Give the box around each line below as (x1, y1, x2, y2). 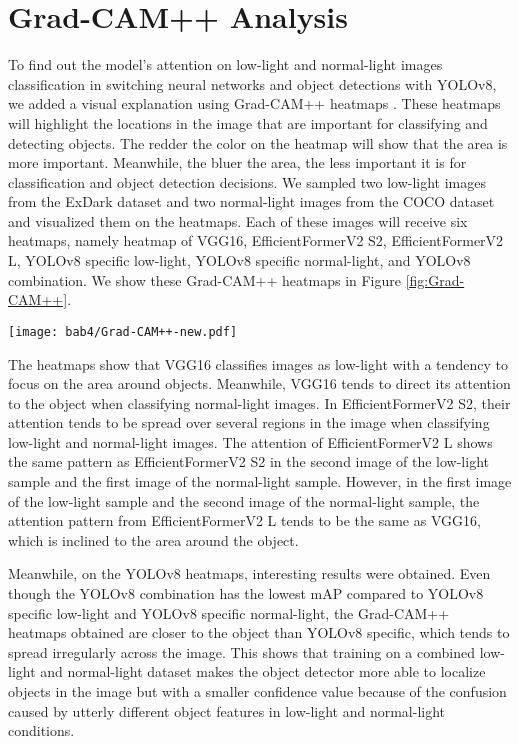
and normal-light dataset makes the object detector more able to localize (40, 661, 486, 682)
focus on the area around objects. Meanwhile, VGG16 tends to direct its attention (8, 373, 511, 394)
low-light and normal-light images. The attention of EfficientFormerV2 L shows (8, 431, 493, 452)
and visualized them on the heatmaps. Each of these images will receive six (8, 210, 468, 231)
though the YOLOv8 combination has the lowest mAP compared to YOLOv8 (8, 583, 484, 604)
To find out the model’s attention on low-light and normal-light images (8, 54, 443, 75)
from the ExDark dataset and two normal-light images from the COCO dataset (8, 191, 495, 212)
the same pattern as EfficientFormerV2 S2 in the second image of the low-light (8, 451, 489, 472)
